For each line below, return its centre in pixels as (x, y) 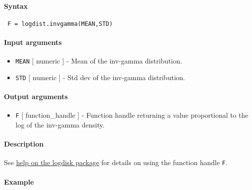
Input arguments (33, 42)
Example (19, 181)
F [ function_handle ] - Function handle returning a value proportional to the (132, 115)
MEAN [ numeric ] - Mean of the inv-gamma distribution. (99, 61)
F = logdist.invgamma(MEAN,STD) (60, 24)
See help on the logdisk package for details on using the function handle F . (116, 162)
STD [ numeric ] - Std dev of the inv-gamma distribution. (100, 77)
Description (24, 144)
